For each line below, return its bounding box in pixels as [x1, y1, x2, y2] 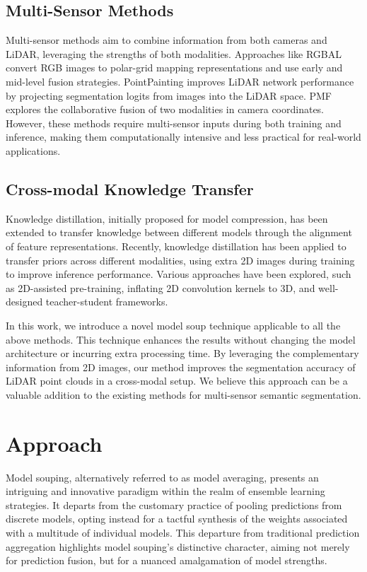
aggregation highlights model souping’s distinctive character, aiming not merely [6, 539, 350, 554]
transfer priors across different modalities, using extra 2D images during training [6, 252, 355, 267]
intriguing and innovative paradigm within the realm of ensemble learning [6, 484, 325, 498]
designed [6, 294, 43, 309]
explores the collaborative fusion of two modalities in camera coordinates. [6, 102, 325, 117]
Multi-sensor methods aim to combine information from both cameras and [6, 33, 327, 47]
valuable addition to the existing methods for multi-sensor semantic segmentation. [6, 387, 361, 402]
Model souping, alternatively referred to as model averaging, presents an [6, 469, 319, 484]
